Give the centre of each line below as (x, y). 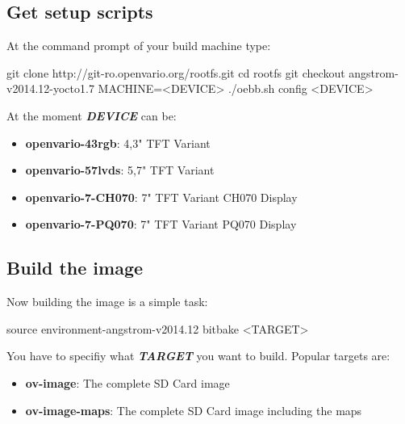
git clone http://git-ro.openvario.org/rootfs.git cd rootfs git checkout (176, 72)
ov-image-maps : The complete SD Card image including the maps (194, 410)
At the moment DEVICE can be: (92, 115)
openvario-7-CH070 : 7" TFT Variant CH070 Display (161, 197)
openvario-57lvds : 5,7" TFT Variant (120, 170)
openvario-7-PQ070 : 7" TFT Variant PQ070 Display (161, 224)
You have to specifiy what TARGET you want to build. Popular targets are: (198, 356)
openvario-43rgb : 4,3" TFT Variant (118, 143)
